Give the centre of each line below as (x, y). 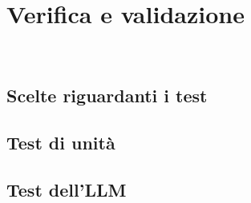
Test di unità (61, 142)
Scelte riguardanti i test (107, 96)
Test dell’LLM (67, 189)
